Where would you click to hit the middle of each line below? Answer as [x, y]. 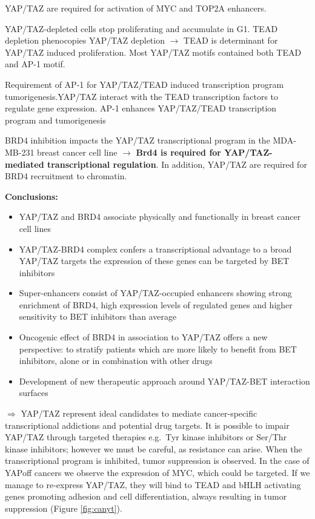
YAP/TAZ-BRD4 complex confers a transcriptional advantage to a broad [155, 249]
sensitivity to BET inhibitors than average [98, 316]
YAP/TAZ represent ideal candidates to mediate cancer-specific [139, 413]
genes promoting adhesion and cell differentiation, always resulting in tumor [146, 496]
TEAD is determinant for [231, 40]
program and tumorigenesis [55, 120]
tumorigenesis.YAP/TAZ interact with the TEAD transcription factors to [142, 96]
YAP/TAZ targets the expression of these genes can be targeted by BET [154, 261]
